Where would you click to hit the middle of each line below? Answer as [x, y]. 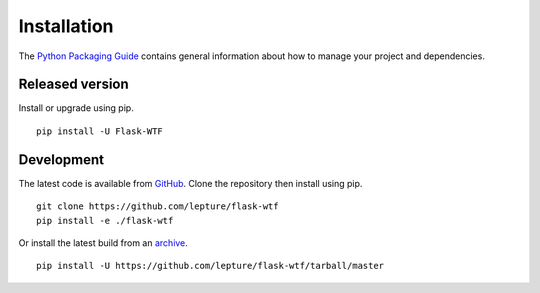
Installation [66, 26]
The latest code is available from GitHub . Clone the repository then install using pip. [190, 183]
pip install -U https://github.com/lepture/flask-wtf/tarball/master [210, 266]
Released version [73, 84]
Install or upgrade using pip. [76, 108]
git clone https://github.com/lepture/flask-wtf [157, 206]
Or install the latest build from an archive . [103, 242]
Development [61, 159]
